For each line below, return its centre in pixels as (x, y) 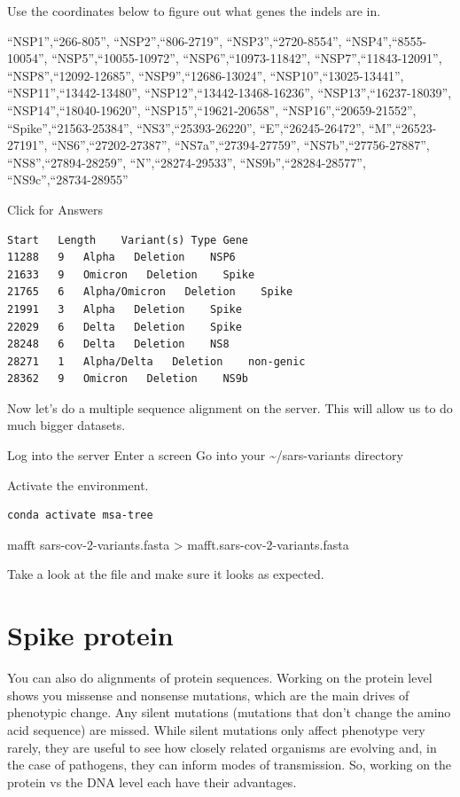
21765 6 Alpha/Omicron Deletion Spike (150, 292)
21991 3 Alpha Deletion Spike (125, 309)
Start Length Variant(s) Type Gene (128, 240)
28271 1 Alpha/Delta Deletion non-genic (156, 361)
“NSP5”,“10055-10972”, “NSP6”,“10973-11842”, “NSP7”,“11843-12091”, (247, 58)
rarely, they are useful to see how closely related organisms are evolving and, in (222, 747)
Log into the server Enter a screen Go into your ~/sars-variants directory (205, 455)
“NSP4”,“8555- (386, 40)
